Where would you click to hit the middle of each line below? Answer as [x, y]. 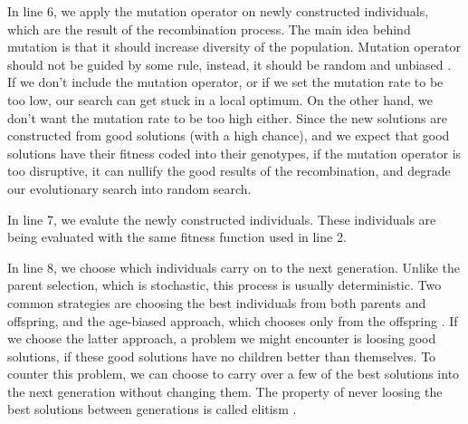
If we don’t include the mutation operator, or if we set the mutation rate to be [225, 82]
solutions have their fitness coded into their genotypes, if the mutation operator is [234, 153]
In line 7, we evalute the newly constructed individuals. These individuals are [222, 219]
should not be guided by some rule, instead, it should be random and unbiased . [229, 64]
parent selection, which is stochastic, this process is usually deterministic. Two [224, 285]
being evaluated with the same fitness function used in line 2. [177, 237]
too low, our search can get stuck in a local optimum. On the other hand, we [220, 99]
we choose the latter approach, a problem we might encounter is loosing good [222, 338]
